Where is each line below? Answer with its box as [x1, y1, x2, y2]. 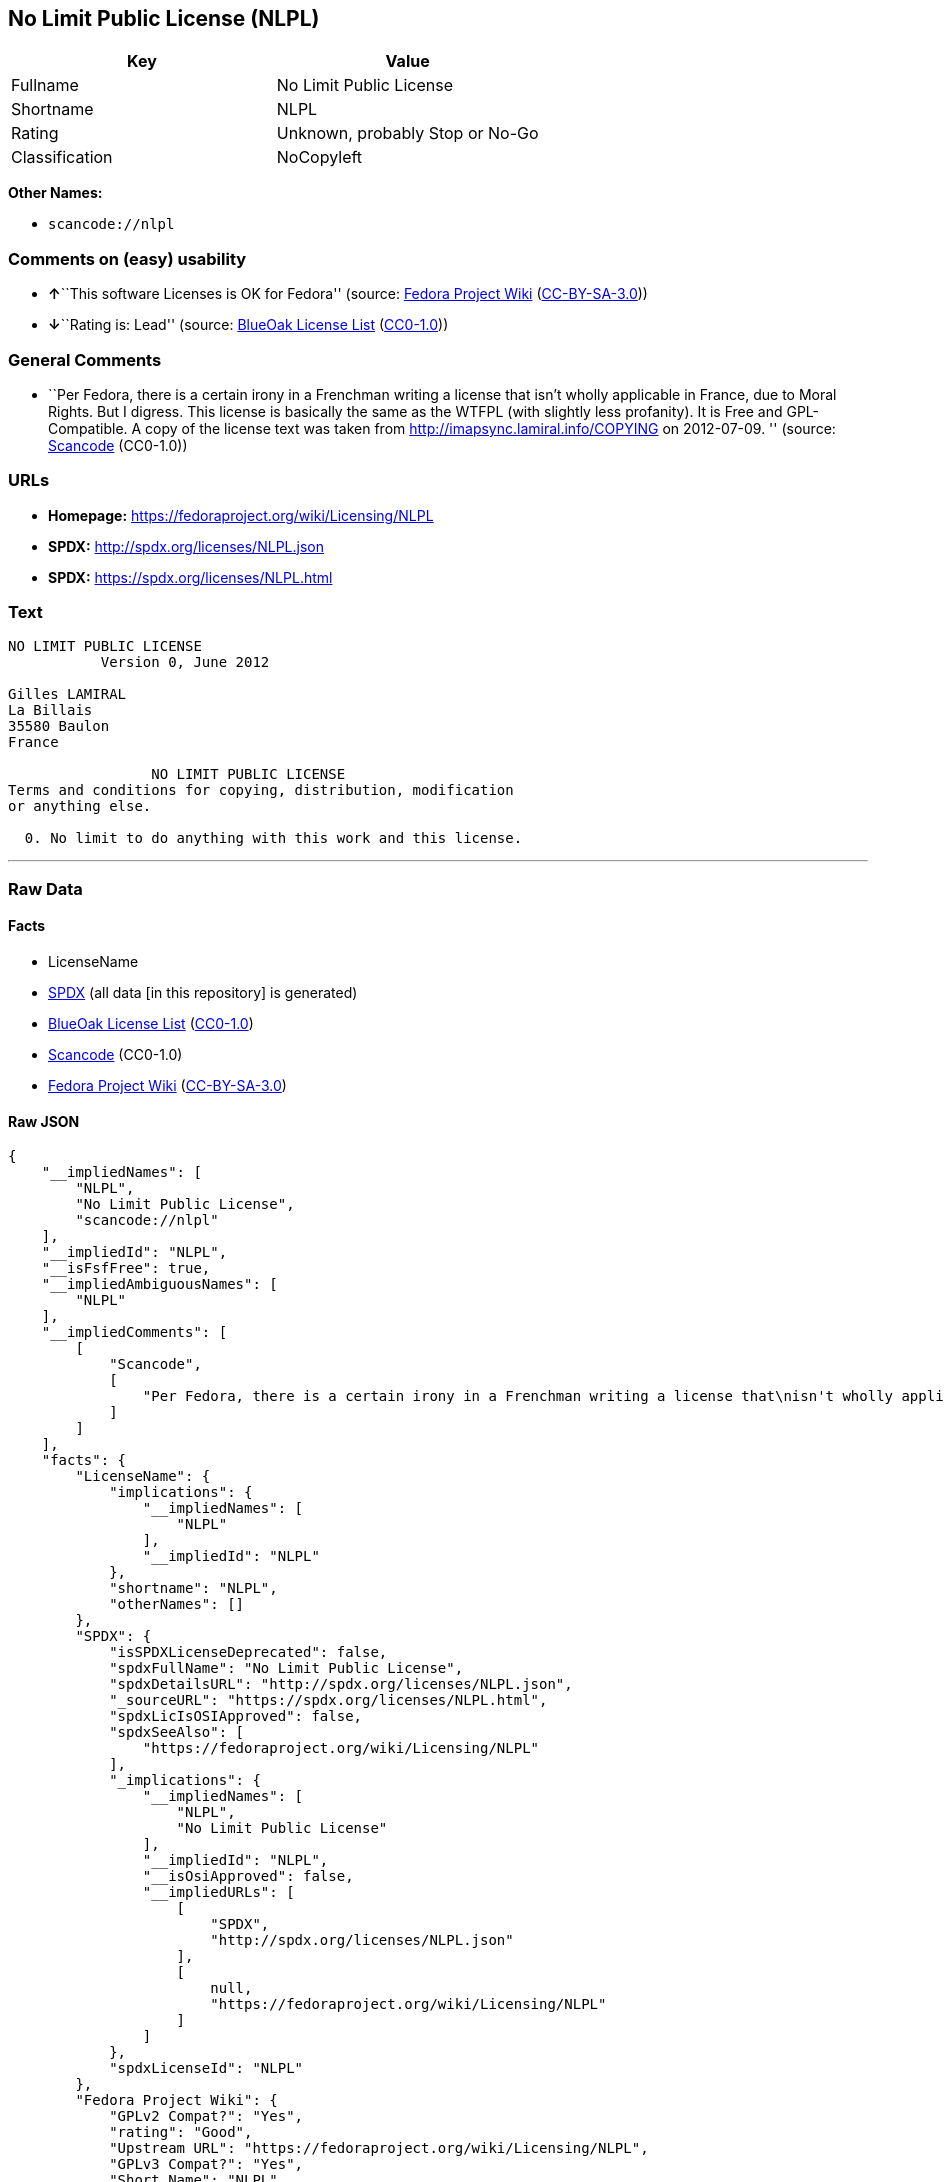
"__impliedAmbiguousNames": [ [41, 1276, 278, 1293]
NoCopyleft [276, 147, 363, 168]
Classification [11, 147, 113, 168]
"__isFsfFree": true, [41, 1260, 211, 1277]
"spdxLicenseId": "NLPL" [109, 2060, 304, 2077]
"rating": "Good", [109, 2124, 253, 2141]
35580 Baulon [8, 718, 110, 735]
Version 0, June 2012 [100, 654, 270, 671]
